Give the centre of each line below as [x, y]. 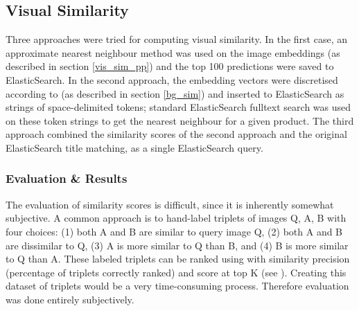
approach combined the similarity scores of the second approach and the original [176, 134]
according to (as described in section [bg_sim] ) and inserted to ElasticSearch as [175, 93]
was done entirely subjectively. [70, 299]
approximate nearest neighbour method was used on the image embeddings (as [173, 52]
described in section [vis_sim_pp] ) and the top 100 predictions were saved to [170, 66]
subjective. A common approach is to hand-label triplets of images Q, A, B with [176, 218]
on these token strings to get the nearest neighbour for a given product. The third [180, 120]
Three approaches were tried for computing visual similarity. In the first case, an [176, 39]
